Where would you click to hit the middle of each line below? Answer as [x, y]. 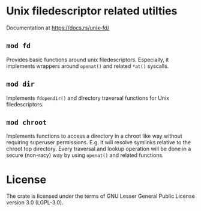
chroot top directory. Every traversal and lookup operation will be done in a [99, 149]
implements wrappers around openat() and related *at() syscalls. [88, 66]
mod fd [19, 46]
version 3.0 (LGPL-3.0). [35, 203]
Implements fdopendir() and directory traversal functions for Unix [88, 98]
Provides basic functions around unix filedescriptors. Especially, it [88, 60]
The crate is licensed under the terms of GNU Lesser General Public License [100, 196]
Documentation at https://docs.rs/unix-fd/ [58, 28]
